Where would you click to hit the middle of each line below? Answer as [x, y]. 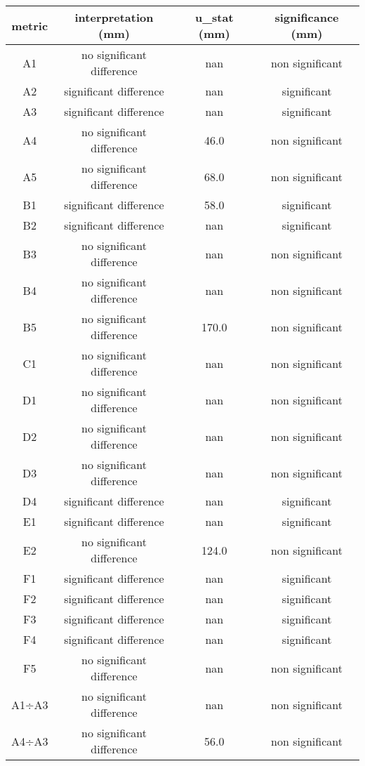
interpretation [114, 17]
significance [307, 17]
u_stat [214, 17]
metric [30, 25]
